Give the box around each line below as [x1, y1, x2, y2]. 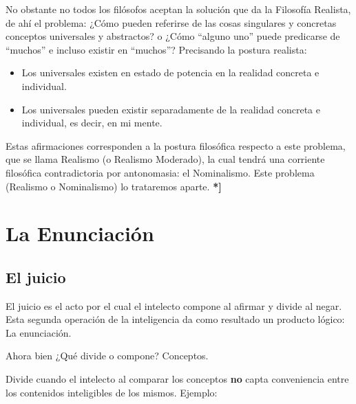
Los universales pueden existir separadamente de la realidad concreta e [21, 102, 320, 116]
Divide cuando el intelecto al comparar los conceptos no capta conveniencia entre [6, 372, 349, 386]
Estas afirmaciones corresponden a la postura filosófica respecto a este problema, [6, 138, 346, 153]
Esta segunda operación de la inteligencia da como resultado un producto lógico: [6, 312, 345, 326]
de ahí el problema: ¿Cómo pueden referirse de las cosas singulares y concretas [6, 15, 337, 30]
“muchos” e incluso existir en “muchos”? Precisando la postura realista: [6, 42, 307, 56]
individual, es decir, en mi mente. [21, 115, 163, 130]
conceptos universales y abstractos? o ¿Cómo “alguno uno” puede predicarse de [6, 29, 340, 43]
